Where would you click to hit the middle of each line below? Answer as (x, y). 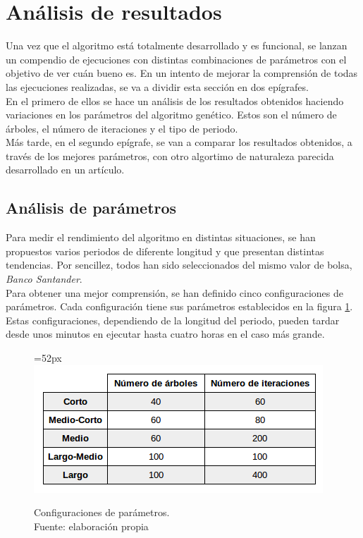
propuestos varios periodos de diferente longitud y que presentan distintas (165, 251)
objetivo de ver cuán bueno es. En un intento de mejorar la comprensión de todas (182, 73)
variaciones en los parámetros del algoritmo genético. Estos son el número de (171, 115)
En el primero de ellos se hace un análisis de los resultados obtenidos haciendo (175, 100)
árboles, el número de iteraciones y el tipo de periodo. (122, 128)
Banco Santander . (44, 279)
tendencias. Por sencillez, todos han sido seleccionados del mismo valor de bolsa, (179, 265)
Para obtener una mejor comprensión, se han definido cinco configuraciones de (174, 292)
